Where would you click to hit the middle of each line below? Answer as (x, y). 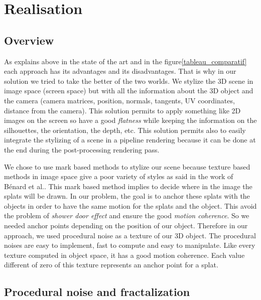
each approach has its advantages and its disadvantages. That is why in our (120, 71)
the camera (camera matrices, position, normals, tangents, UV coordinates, (119, 100)
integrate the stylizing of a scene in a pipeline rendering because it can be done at (130, 140)
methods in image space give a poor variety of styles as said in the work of (119, 176)
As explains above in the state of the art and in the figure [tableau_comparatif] (125, 61)
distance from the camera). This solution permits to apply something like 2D (122, 110)
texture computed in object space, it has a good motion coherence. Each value (124, 255)
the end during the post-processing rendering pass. (82, 149)
